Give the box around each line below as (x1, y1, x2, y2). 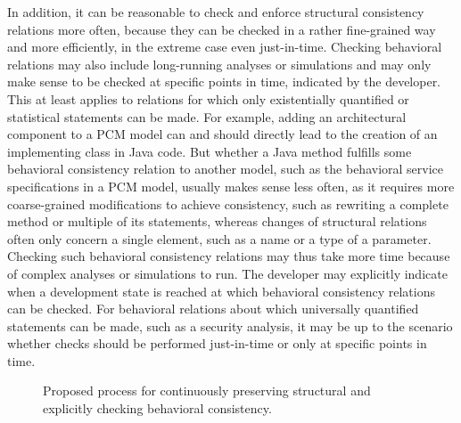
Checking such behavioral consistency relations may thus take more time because (7, 247, 450, 265)
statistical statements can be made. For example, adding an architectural (7, 107, 407, 126)
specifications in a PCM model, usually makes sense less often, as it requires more (7, 176, 455, 195)
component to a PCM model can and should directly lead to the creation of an (7, 125, 438, 143)
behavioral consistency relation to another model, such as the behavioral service (7, 159, 444, 178)
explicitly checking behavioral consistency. (43, 399, 272, 418)
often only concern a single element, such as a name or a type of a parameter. (7, 229, 432, 248)
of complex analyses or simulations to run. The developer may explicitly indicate (7, 264, 448, 282)
